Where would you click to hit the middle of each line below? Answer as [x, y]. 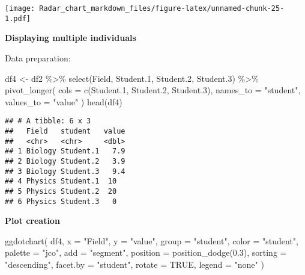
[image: [20, 8]
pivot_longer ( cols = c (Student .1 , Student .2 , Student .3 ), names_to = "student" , [153, 90]
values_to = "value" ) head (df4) [64, 101]
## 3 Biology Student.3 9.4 [65, 171]
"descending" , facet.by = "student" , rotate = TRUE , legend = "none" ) [134, 264]
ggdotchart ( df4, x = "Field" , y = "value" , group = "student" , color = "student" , [152, 240]
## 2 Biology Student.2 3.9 [65, 161]
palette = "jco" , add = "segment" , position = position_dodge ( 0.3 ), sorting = [146, 252]
